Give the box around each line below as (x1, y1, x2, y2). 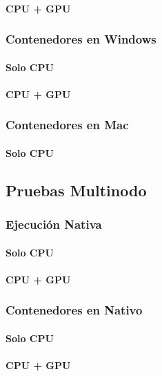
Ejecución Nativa (6, 216, 102, 233)
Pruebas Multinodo (6, 179, 147, 200)
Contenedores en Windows (6, 30, 156, 48)
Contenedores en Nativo (6, 301, 143, 319)
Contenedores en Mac (6, 116, 129, 133)
